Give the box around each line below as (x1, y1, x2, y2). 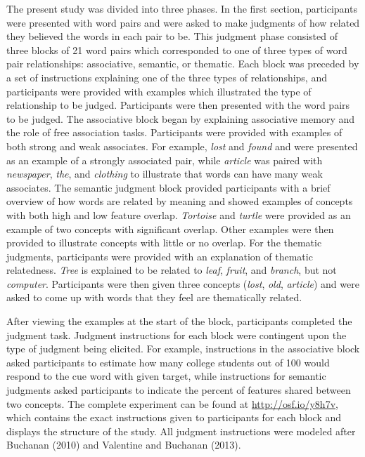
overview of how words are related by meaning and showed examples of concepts (6, 194, 353, 208)
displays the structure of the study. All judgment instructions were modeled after (6, 423, 356, 438)
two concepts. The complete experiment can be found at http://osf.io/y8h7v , (6, 396, 338, 411)
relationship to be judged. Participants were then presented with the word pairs (6, 98, 350, 112)
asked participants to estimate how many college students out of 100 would (6, 355, 330, 369)
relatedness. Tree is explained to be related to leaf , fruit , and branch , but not (6, 263, 337, 277)
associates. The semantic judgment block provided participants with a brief (6, 180, 331, 194)
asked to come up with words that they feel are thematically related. (6, 290, 302, 305)
